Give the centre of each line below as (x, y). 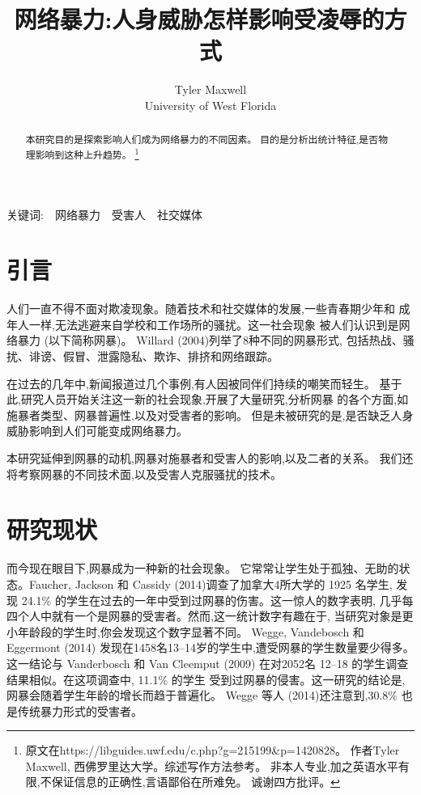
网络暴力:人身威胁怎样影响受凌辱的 (199, 19)
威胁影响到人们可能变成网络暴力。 (97, 431)
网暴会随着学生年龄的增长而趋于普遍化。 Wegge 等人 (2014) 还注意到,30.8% (202, 695)
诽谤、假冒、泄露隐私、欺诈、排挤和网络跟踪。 (153, 356)
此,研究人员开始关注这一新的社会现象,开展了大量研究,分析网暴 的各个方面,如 (208, 399)
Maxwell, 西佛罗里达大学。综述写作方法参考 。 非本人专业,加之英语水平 (212, 765)
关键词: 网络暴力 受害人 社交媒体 (104, 214)
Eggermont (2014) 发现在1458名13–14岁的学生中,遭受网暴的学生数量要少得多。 (210, 647)
